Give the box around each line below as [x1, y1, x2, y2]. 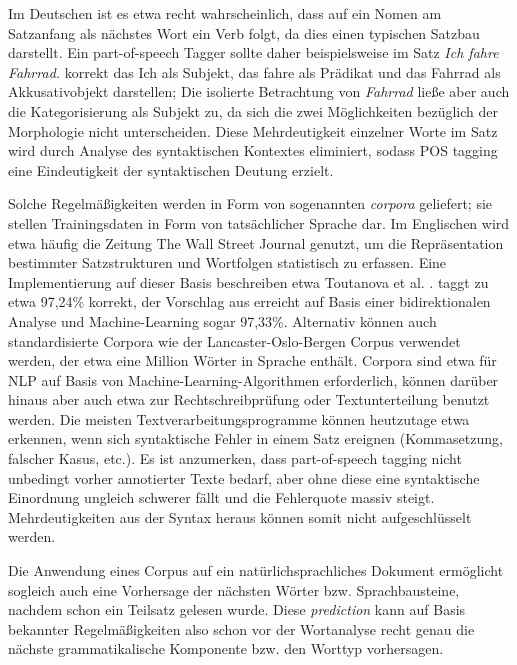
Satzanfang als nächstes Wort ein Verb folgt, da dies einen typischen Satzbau [8, 22, 480, 43]
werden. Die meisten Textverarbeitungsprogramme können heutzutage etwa [8, 408, 470, 429]
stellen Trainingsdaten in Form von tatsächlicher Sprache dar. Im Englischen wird [8, 212, 510, 233]
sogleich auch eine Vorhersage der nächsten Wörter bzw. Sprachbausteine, [8, 579, 460, 600]
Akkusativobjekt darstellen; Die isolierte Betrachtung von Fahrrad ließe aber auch [8, 81, 510, 102]
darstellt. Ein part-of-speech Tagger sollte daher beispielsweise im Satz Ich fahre [8, 42, 499, 63]
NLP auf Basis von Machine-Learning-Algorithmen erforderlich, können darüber [8, 369, 499, 390]
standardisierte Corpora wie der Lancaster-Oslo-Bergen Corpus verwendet [8, 330, 461, 351]
